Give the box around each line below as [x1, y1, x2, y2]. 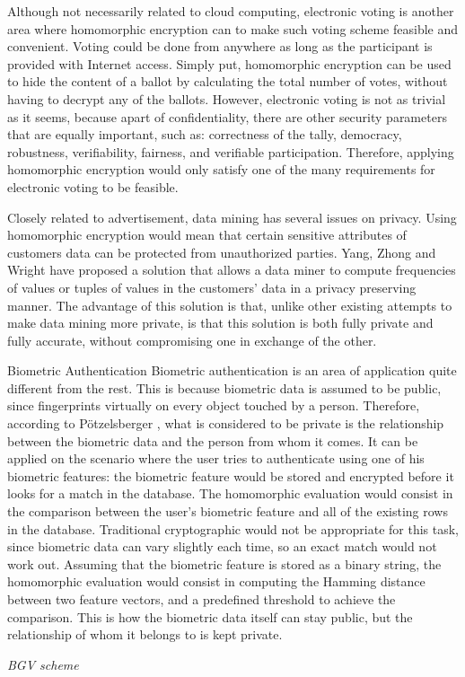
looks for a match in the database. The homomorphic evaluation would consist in [7, 484, 453, 503]
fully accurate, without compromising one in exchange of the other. [7, 330, 377, 349]
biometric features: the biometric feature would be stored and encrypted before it [7, 466, 454, 485]
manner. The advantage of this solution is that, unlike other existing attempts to [7, 295, 452, 314]
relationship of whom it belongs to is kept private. [7, 625, 283, 644]
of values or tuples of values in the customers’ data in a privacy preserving [7, 277, 417, 296]
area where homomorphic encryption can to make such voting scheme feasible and [7, 19, 459, 38]
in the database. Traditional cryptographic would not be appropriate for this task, [7, 519, 459, 538]
